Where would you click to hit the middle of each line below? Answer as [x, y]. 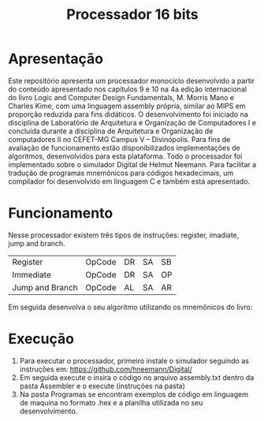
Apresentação [56, 59]
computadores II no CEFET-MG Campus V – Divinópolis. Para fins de [119, 139]
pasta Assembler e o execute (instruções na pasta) [102, 386]
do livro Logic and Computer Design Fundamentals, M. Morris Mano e [121, 97]
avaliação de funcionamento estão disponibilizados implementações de [124, 148]
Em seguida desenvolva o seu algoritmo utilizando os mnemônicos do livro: [130, 307]
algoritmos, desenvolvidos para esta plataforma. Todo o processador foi [125, 156]
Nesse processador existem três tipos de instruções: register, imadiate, [124, 235]
